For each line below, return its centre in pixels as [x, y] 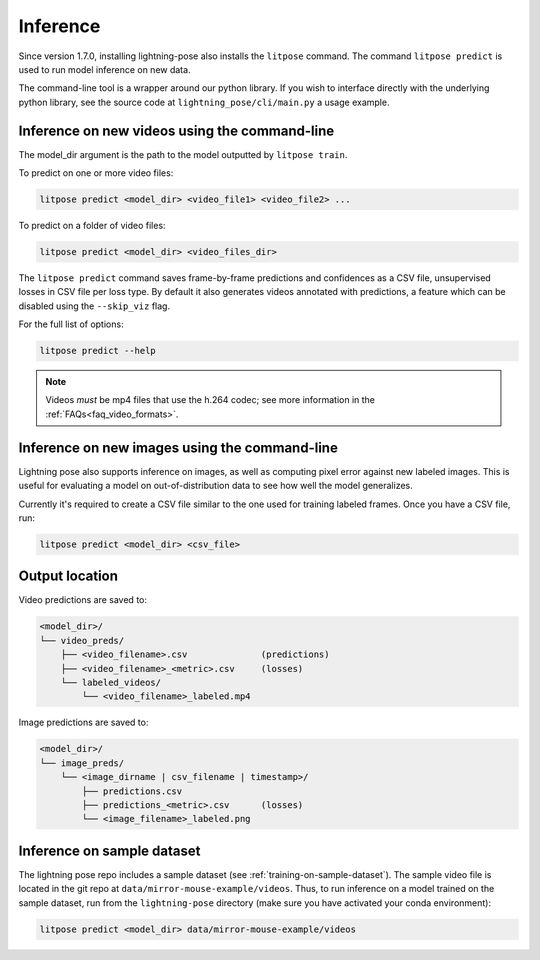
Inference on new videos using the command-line [176, 130]
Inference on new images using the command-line [178, 447]
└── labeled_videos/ [111, 682]
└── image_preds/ [82, 763]
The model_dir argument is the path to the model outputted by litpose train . [183, 154]
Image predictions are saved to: [83, 722]
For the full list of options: [71, 324]
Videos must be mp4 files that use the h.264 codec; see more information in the [210, 400]
